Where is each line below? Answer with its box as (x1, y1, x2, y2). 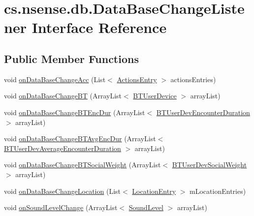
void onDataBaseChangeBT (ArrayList (4, 91, 122, 101)
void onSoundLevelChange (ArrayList (4, 202, 118, 213)
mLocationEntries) (190, 185, 246, 196)
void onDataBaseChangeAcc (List (4, 74, 106, 84)
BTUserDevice (133, 91, 177, 101)
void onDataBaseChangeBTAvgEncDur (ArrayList (4, 133, 156, 144)
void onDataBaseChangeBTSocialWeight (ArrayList (4, 159, 161, 170)
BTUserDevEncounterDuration (156, 107, 250, 117)
